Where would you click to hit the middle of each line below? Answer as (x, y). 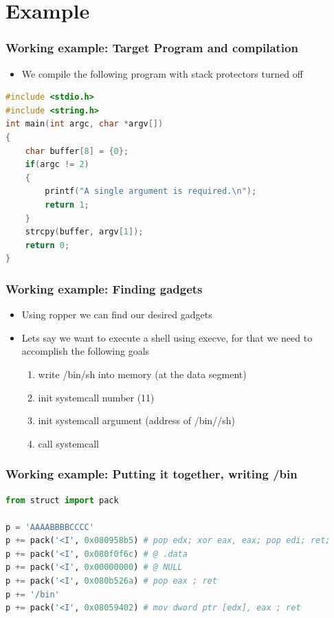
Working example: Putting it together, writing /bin (152, 474)
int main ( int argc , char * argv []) (85, 124)
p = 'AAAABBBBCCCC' (50, 527)
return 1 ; (67, 205)
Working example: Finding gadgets (104, 288)
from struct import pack (62, 500)
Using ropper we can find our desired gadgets (117, 314)
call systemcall (69, 443)
